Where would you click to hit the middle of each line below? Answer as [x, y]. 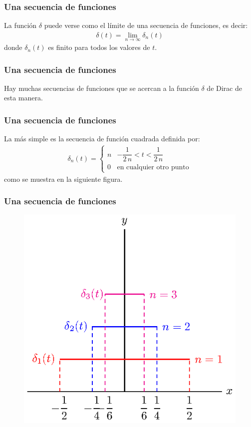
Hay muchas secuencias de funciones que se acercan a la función [102, 88]
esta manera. [23, 98]
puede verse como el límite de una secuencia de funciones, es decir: [146, 25]
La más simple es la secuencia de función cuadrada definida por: [102, 139]
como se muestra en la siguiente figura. [63, 179]
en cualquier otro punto [153, 168]
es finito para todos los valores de [99, 47]
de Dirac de [224, 88]
